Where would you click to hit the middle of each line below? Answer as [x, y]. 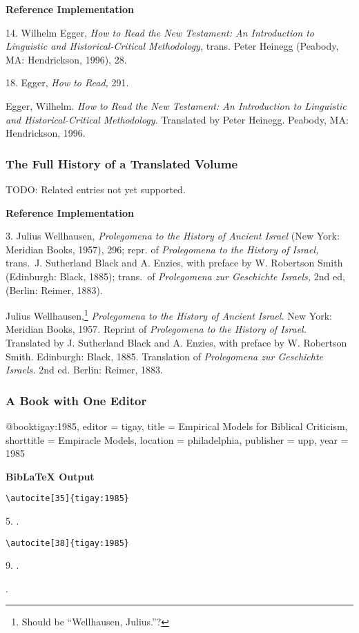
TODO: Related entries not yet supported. [96, 189]
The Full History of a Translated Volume [122, 163]
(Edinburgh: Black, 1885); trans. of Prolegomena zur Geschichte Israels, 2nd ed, [175, 276]
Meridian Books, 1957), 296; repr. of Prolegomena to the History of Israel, [162, 249]
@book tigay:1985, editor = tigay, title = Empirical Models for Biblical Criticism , [177, 426]
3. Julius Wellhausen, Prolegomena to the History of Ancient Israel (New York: [173, 236]
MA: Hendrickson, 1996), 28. [66, 59]
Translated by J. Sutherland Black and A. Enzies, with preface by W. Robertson [176, 342]
